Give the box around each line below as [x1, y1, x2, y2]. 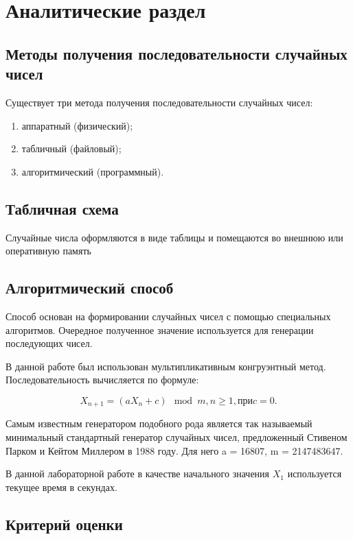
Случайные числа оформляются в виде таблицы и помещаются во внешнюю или [5, 230, 343, 244]
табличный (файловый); [21, 141, 122, 156]
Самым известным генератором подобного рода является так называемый [5, 416, 312, 431]
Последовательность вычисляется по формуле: [5, 372, 199, 387]
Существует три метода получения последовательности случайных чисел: [5, 95, 313, 109]
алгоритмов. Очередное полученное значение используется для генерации [5, 322, 314, 337]
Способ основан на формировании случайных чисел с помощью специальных [5, 309, 331, 323]
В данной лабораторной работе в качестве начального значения [5, 466, 270, 481]
